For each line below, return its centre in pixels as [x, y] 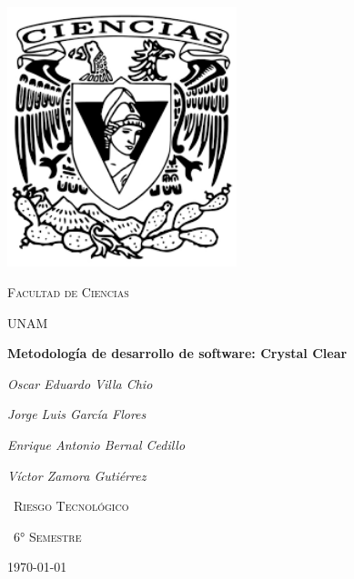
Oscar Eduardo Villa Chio [80, 383]
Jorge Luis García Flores [77, 414]
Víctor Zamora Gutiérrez [77, 475]
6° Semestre [47, 536]
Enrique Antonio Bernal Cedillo [96, 444]
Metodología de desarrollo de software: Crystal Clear [177, 353]
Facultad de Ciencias [68, 292]
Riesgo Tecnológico [71, 506]
